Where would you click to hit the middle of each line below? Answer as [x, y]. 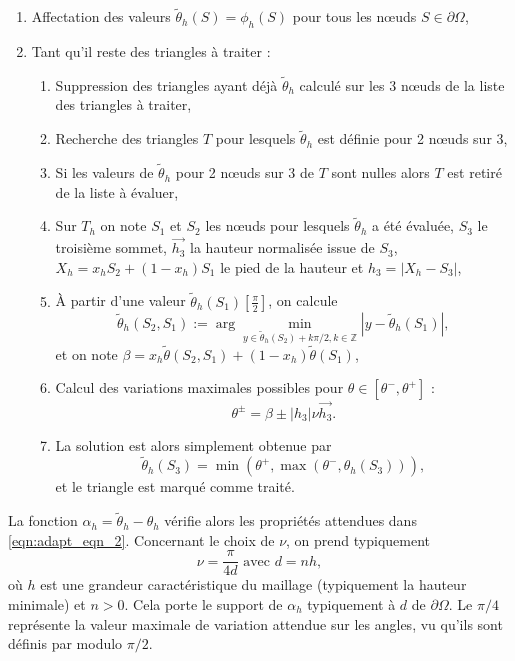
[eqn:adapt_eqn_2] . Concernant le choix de [141, 539]
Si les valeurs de [104, 172]
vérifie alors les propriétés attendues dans [290, 520]
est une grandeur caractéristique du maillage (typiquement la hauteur [253, 584]
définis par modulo [65, 643]
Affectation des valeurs [101, 16]
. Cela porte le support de [203, 604]
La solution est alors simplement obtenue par [193, 444]
